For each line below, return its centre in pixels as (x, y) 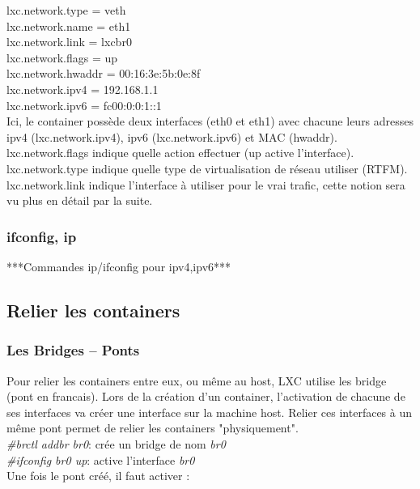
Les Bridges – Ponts (73, 350)
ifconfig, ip (42, 236)
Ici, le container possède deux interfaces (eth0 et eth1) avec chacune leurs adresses (210, 121)
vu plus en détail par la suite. (80, 200)
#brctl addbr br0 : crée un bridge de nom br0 (116, 443)
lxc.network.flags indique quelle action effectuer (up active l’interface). (180, 153)
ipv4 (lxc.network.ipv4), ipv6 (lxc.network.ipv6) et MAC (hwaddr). (172, 136)
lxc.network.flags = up (62, 57)
